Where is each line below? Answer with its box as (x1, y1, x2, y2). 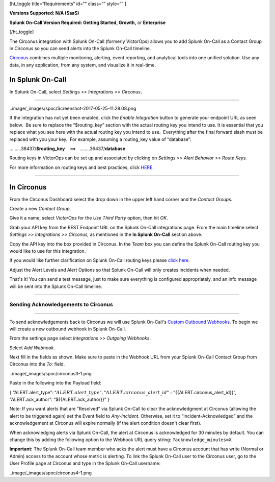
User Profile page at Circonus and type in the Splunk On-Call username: (9, 460, 161, 467)
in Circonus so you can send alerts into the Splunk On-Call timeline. (9, 45, 151, 51)
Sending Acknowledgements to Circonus (9, 301, 113, 308)
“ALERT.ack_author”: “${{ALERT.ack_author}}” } (9, 396, 109, 403)
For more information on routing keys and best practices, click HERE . (9, 164, 154, 171)
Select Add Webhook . (9, 345, 56, 351)
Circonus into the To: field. (9, 361, 65, 367)
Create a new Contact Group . (9, 206, 71, 212)
